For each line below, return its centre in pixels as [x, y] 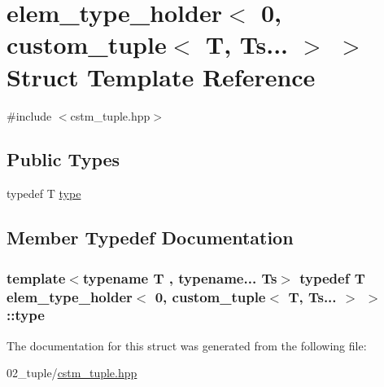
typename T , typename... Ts [180, 277]
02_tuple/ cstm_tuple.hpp [72, 373]
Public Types [63, 159]
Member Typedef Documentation [150, 237]
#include [29, 115]
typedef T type [44, 193]
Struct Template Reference [161, 76]
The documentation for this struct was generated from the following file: [187, 345]
